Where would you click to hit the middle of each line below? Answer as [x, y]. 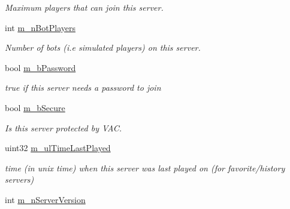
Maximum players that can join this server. [84, 7]
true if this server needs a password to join [83, 87]
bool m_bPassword [40, 67]
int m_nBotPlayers [40, 27]
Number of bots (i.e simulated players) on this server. [103, 47]
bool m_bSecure [35, 107]
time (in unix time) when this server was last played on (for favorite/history [145, 167]
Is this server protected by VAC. [63, 127]
